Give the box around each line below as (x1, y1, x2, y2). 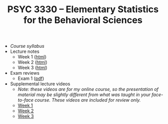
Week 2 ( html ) (17, 59, 47, 66)
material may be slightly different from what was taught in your (17, 91, 151, 98)
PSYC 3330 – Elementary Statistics (7, 4, 159, 15)
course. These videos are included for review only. (35, 97, 141, 103)
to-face (17, 97, 34, 103)
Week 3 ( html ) (17, 65, 47, 71)
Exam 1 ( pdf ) (17, 75, 44, 82)
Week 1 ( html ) (17, 54, 47, 60)
